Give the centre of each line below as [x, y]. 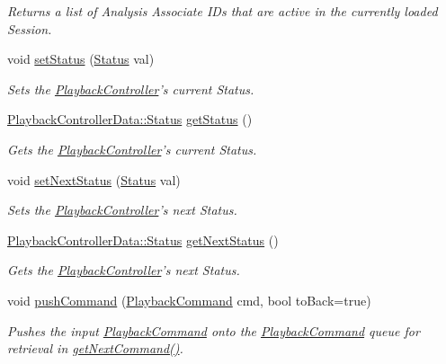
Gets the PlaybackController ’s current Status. [132, 149]
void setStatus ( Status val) [81, 59]
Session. [30, 28]
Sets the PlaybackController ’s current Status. [131, 89]
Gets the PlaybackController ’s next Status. [124, 270]
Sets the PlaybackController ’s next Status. [122, 210]
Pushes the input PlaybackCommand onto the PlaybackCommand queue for [214, 330]
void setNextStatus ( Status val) [94, 179]
